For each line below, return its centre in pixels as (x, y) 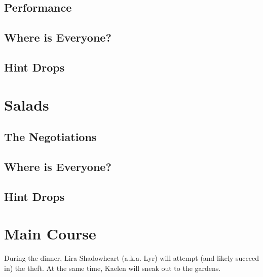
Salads (27, 104)
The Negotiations (50, 137)
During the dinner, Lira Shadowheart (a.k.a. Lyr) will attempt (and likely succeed (131, 258)
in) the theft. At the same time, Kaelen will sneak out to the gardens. (112, 268)
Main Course (50, 234)
